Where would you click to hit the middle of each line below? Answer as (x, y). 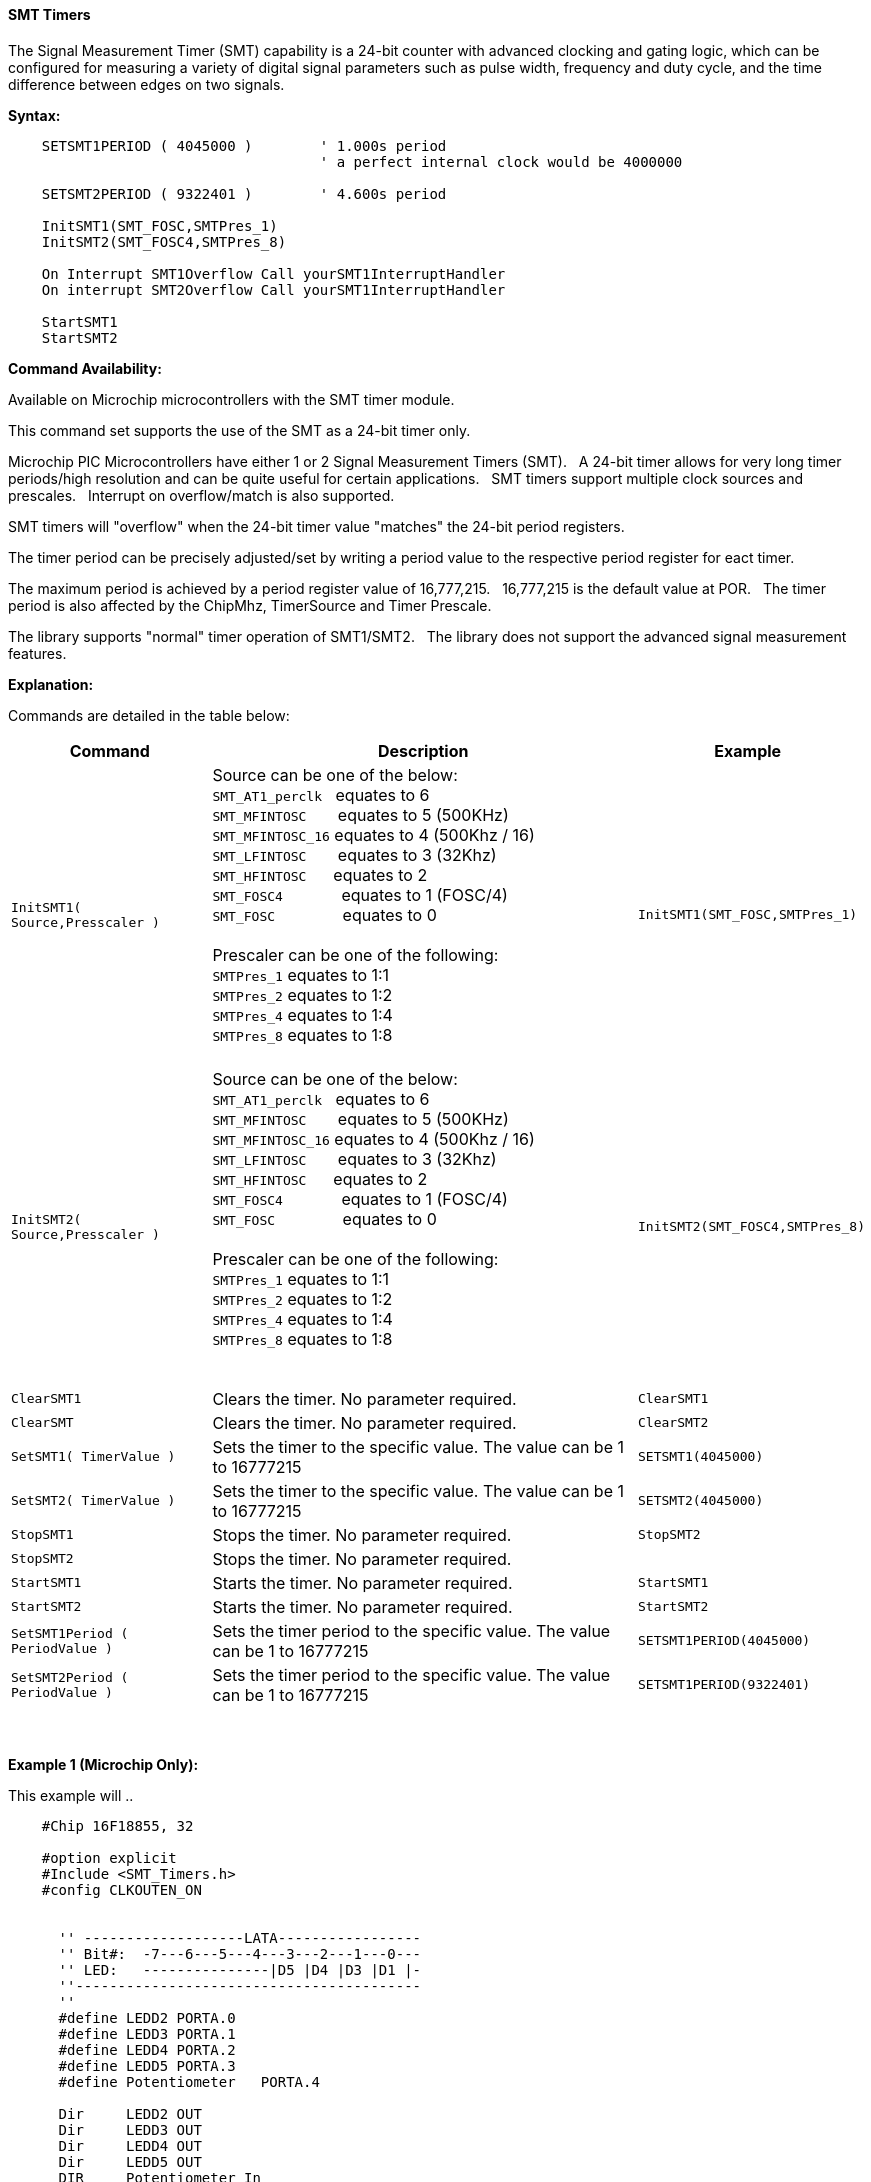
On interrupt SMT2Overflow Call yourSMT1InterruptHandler (273, 289)
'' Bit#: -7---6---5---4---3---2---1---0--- (240, 1953)
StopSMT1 (42, 1535)
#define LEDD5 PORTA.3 (147, 2065)
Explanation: (51, 684)
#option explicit (109, 1857)
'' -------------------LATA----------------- (240, 1937)
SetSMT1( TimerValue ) (93, 1457)
